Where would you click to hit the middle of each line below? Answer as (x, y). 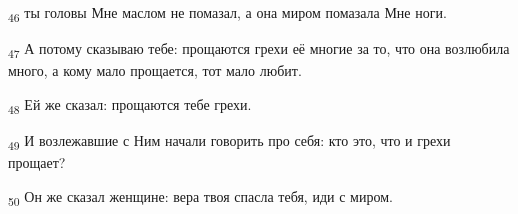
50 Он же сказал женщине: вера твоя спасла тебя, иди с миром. (200, 197)
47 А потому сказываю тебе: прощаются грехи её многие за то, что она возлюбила (259, 49)
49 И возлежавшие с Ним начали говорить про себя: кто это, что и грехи (229, 141)
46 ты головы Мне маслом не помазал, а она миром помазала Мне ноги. (227, 13)
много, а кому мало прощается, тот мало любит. (155, 70)
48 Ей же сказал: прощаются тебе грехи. (130, 105)
